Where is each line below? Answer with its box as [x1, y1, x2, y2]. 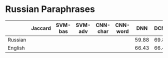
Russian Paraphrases [5, 3, 95, 15]
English [7, 44, 25, 51]
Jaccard [30, 24, 51, 31]
